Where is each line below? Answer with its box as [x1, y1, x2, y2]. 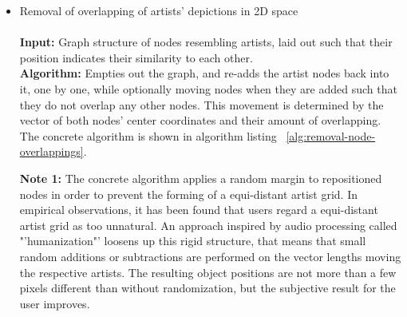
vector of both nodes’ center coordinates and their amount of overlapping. [19, 112, 381, 129]
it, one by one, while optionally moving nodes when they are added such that [19, 80, 397, 97]
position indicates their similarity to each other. [19, 49, 253, 65]
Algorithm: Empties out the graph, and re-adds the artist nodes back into [19, 65, 389, 81]
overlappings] [19, 143, 84, 160]
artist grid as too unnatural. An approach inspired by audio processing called [19, 216, 397, 233]
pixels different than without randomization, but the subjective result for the [19, 279, 396, 296]
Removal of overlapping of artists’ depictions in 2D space [19, 2, 298, 18]
